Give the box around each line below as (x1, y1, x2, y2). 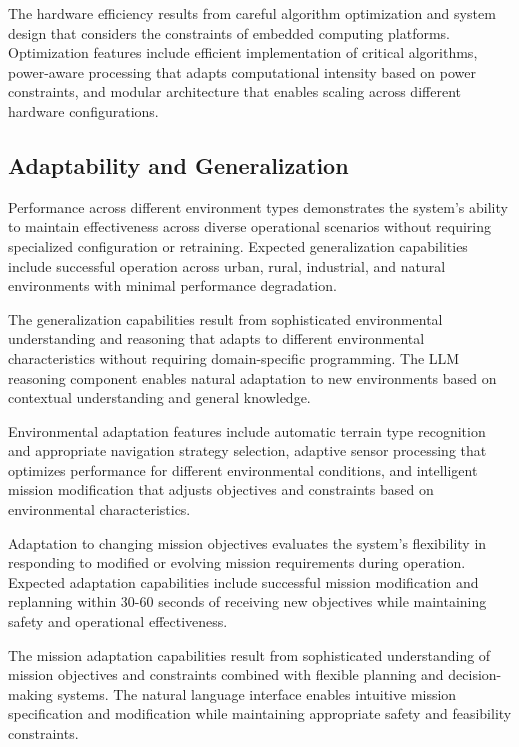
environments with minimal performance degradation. (8, 275, 337, 296)
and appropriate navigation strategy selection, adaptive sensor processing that (8, 440, 487, 461)
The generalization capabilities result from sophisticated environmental (8, 308, 443, 329)
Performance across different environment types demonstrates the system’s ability (8, 196, 508, 217)
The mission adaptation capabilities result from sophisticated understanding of (8, 644, 491, 665)
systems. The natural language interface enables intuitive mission (57, 683, 457, 704)
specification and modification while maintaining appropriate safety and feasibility (8, 703, 512, 724)
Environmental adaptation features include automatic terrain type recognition (8, 420, 486, 441)
